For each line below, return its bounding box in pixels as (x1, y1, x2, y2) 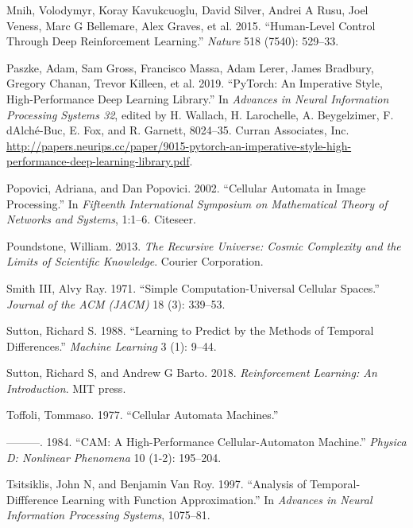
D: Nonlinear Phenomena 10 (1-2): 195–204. (6, 448, 222, 465)
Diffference (6, 491, 59, 507)
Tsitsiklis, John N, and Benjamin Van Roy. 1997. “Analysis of (6, 476, 307, 492)
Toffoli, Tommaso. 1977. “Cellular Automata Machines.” (6, 406, 279, 423)
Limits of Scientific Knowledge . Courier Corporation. (6, 253, 264, 270)
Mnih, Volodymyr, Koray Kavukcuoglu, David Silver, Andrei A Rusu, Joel (6, 2, 369, 17)
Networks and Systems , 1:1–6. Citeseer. (6, 211, 196, 227)
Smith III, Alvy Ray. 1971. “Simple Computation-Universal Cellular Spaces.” (6, 279, 380, 296)
